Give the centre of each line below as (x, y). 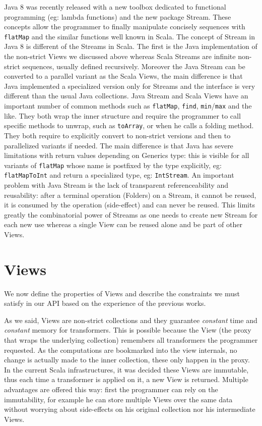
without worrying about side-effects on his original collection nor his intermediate (130, 409)
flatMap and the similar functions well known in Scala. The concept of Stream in (129, 36)
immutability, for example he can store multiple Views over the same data (118, 399)
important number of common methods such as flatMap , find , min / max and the (128, 105)
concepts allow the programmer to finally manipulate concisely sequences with (125, 26)
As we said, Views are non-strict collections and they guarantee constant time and (131, 320)
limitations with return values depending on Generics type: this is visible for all (127, 155)
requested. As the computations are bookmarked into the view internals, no (121, 350)
